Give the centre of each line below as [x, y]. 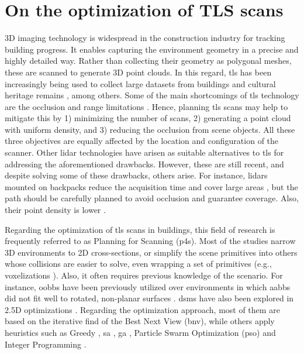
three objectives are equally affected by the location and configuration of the [142, 141]
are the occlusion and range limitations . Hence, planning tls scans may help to [146, 106]
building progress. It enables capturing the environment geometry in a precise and [152, 49]
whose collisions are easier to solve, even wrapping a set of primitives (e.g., [138, 264]
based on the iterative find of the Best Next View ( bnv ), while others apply [140, 321]
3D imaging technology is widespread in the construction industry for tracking [145, 38]
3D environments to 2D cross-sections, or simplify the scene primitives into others [151, 252]
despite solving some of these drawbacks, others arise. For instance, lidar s [136, 175]
